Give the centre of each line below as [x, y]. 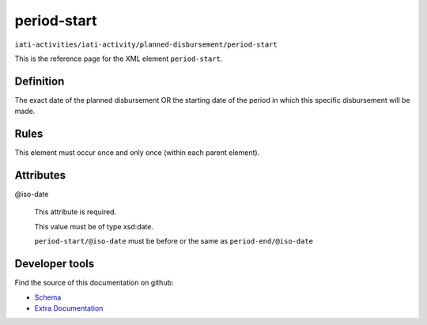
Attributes [40, 175]
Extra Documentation [69, 308]
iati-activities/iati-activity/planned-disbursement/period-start [146, 44]
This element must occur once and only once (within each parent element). [137, 153]
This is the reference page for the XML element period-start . [119, 59]
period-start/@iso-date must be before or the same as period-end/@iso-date [174, 241]
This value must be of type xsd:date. [94, 226]
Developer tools [55, 264]
